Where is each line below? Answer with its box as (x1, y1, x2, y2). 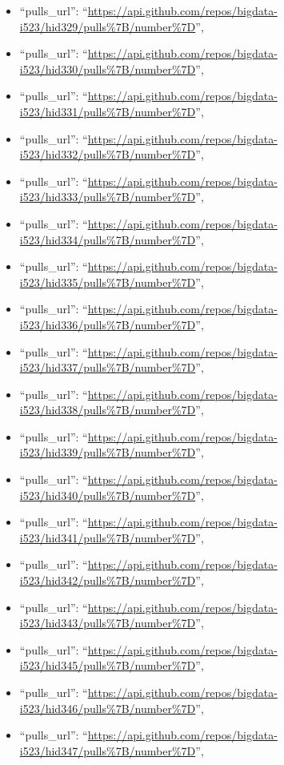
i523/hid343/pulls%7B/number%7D (19, 614, 196, 631)
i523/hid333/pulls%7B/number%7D (19, 188, 196, 205)
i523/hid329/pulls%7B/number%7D (19, 18, 196, 34)
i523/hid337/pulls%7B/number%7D (19, 359, 196, 376)
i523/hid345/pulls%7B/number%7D (19, 657, 196, 674)
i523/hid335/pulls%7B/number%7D (19, 273, 196, 290)
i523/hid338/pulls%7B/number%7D (19, 401, 196, 418)
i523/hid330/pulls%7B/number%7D (19, 60, 196, 77)
